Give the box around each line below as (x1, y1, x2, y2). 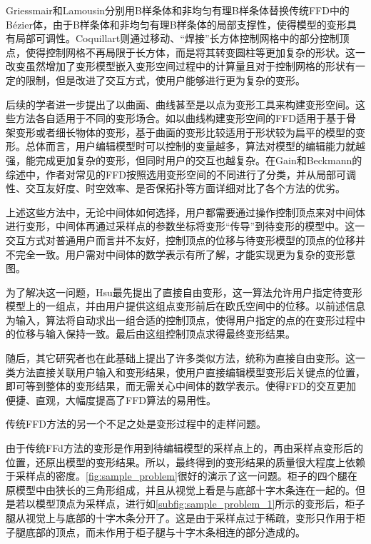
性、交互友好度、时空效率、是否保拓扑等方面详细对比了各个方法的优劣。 (6, 181, 345, 196)
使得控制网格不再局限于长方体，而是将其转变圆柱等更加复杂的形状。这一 (25, 44, 365, 59)
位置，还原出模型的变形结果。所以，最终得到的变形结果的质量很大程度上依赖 (6, 454, 365, 469)
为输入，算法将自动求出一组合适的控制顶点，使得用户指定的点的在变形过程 (6, 312, 355, 327)
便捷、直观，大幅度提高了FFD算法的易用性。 (6, 392, 216, 407)
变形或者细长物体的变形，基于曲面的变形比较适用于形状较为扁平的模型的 (15, 124, 355, 139)
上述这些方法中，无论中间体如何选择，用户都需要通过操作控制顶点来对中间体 (6, 204, 365, 219)
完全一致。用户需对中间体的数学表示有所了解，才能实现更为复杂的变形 (15, 246, 345, 261)
